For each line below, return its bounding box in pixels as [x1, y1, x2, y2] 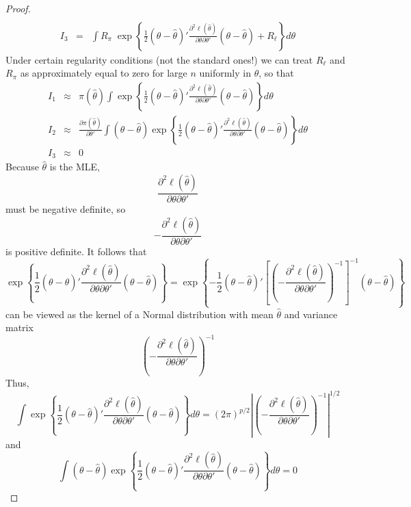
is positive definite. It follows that [5, 244, 147, 258]
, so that [258, 66, 294, 80]
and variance [284, 307, 338, 321]
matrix [5, 320, 34, 335]
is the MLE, [49, 159, 100, 174]
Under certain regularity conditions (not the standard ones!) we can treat [5, 52, 313, 66]
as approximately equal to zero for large [20, 66, 187, 80]
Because [5, 159, 39, 174]
